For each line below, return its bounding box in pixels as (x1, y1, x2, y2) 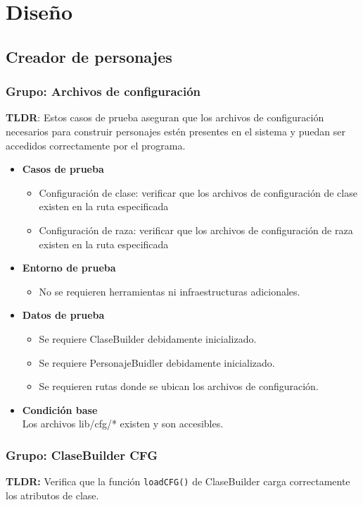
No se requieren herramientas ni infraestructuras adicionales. (39, 284, 300, 298)
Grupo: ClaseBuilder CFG (6, 446, 158, 463)
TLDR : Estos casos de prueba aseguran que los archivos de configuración (6, 110, 324, 125)
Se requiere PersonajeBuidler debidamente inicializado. (39, 355, 275, 370)
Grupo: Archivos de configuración (6, 83, 201, 100)
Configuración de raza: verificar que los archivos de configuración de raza (39, 222, 353, 237)
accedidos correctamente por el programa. (6, 138, 186, 152)
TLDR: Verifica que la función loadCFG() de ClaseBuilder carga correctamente (6, 474, 350, 489)
